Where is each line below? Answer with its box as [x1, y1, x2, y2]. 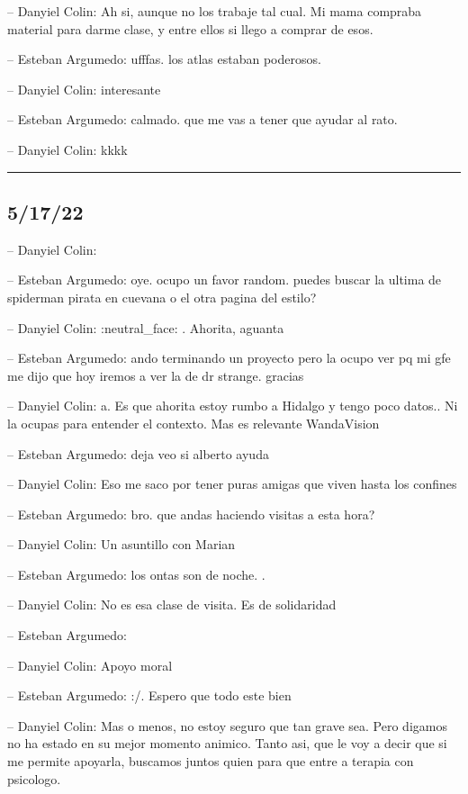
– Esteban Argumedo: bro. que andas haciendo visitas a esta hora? [7, 504, 375, 523]
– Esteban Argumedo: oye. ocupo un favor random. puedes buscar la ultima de [7, 270, 442, 289]
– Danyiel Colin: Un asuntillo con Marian [7, 535, 236, 554]
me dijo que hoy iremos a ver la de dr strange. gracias [7, 365, 304, 384]
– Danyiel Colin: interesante [7, 79, 161, 98]
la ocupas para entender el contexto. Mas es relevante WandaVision [7, 413, 380, 432]
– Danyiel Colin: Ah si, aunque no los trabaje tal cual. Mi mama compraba [7, 2, 422, 20]
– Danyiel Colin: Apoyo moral [7, 655, 173, 674]
